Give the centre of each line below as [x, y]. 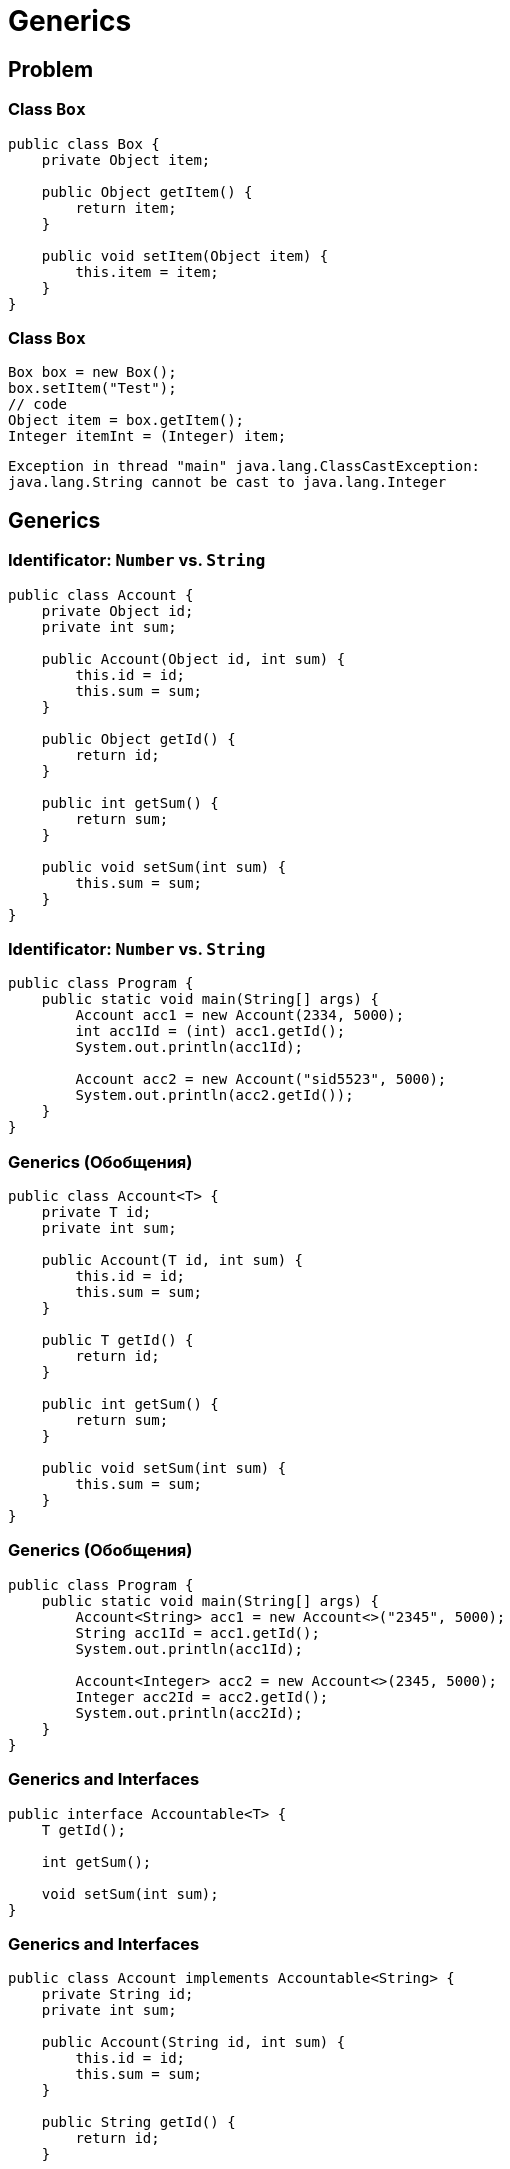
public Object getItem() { [147, 191]
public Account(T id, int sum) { [172, 1260]
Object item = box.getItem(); [126, 420]
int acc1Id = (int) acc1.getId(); [210, 1031]
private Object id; [117, 610]
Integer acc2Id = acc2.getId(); [202, 1696]
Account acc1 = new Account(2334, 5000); [240, 1015]
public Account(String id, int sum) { [193, 2042]
